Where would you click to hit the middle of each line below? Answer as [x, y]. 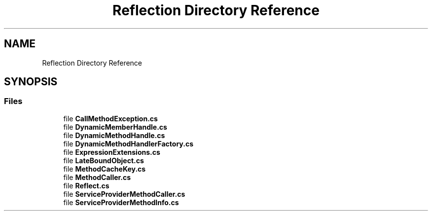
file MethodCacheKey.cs [105, 169]
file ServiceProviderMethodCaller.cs [124, 194]
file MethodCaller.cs [97, 177]
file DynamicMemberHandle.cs [115, 127]
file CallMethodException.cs [110, 118]
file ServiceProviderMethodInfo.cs [121, 202]
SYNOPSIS [31, 82]
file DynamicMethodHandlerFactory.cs [128, 143]
